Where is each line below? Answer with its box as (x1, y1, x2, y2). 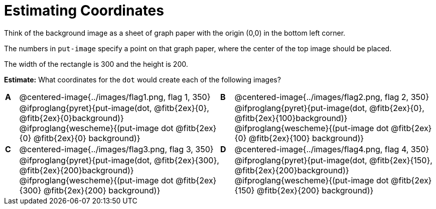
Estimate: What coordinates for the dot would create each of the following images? (4, 75, 281, 84)
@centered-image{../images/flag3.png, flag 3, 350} (19, 144, 214, 154)
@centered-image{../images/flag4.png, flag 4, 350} (234, 144, 429, 154)
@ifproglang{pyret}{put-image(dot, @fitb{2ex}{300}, (19, 155, 219, 165)
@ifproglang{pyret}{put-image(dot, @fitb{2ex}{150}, (234, 155, 432, 165)
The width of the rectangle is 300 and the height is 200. (4, 59, 188, 68)
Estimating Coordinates (4, 2, 164, 19)
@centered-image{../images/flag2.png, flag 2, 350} (234, 91, 429, 102)
